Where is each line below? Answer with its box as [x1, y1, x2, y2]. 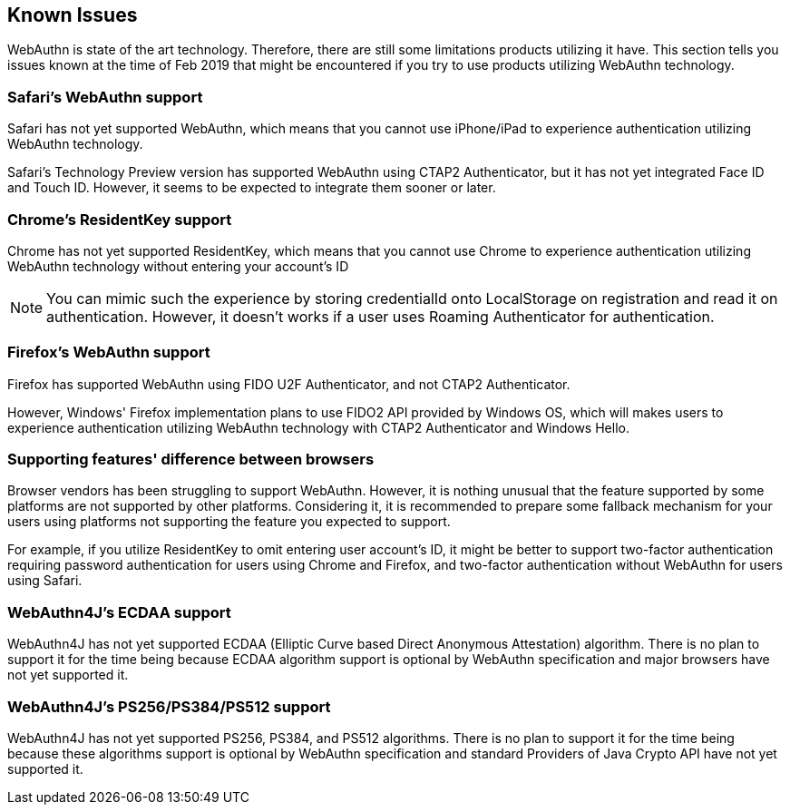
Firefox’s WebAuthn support [7, 343, 210, 362]
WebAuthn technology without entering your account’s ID [7, 258, 349, 274]
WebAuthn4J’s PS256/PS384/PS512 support [7, 697, 331, 716]
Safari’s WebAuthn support [7, 87, 203, 106]
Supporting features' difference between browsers [7, 450, 375, 469]
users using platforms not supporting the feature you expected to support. [7, 514, 451, 530]
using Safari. [7, 572, 83, 589]
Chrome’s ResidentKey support [7, 210, 232, 229]
